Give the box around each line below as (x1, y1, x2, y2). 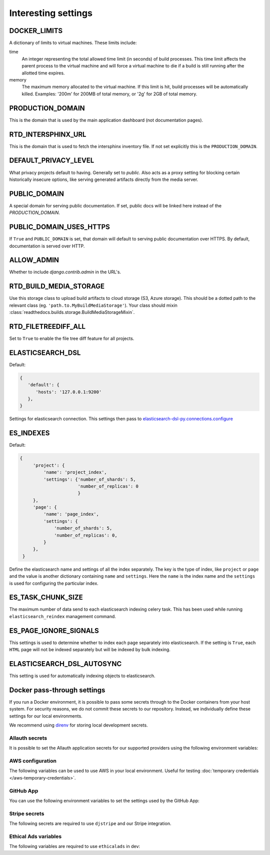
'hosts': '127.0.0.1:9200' (35, 389, 102, 395)
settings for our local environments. (9, 713, 82, 719)
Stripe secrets (9, 810, 44, 817)
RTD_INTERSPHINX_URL (9, 130, 86, 138)
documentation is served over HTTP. (9, 243, 85, 249)
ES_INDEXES (9, 429, 50, 437)
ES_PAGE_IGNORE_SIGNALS (9, 626, 99, 635)
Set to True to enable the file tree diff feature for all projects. (9, 335, 134, 341)
